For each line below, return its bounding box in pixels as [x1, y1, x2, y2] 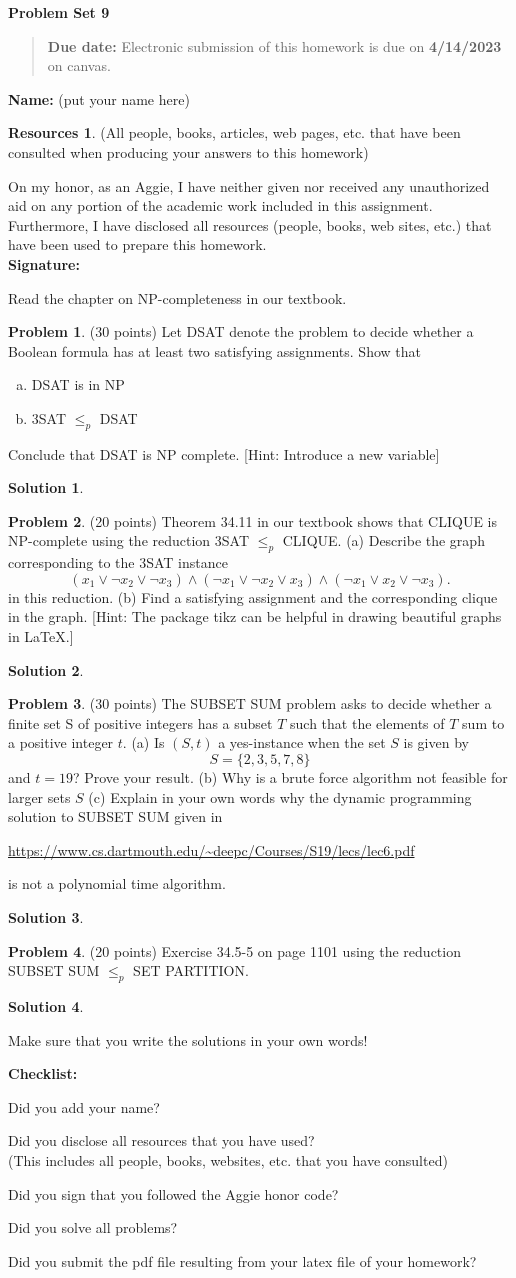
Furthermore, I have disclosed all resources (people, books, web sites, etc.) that [8, 214, 492, 235]
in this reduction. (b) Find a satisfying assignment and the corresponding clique [8, 586, 498, 607]
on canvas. [47, 55, 111, 76]
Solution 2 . [8, 659, 84, 680]
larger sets [8, 786, 71, 807]
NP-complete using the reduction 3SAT [8, 530, 250, 551]
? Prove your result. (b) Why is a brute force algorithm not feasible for [72, 767, 508, 788]
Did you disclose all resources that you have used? [8, 1130, 315, 1151]
